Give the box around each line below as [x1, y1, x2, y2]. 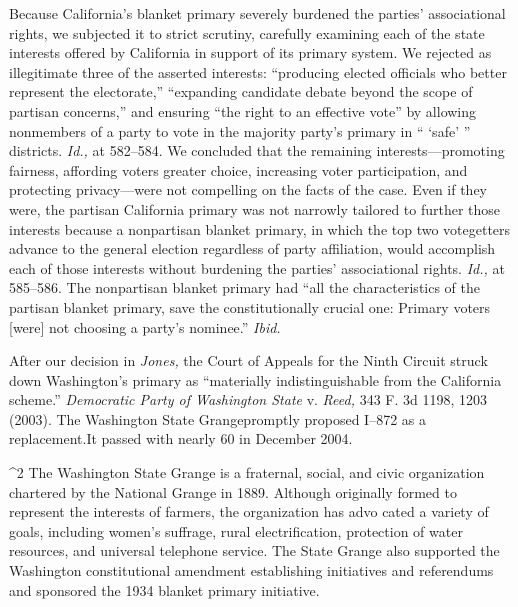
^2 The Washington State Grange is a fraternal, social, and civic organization [9, 462, 485, 483]
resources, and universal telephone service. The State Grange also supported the [9, 540, 500, 561]
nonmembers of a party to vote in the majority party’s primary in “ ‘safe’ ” [9, 120, 471, 141]
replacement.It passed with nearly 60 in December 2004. [9, 428, 353, 449]
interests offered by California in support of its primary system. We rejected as [9, 42, 492, 63]
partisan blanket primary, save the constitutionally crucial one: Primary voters [9, 296, 491, 317]
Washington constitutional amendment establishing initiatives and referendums [9, 560, 494, 581]
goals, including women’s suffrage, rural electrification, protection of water [9, 520, 463, 541]
